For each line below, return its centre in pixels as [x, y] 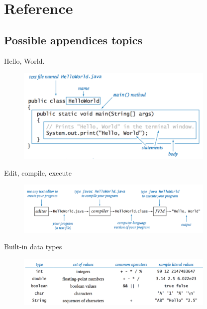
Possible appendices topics [73, 40]
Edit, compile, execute [38, 172]
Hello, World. [24, 60]
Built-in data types [33, 247]
